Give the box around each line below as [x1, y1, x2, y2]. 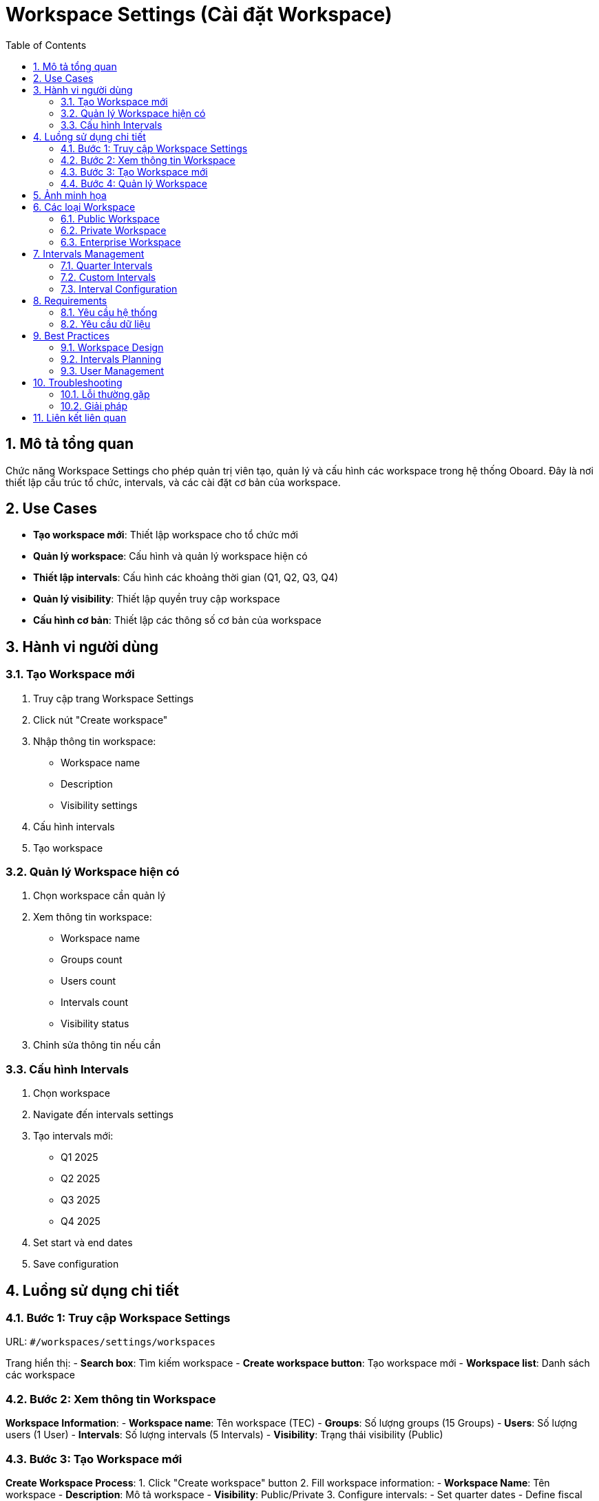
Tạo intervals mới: [33, 1130, 114, 1142]
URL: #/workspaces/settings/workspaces [6, 1336, 216, 1348]
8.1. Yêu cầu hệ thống [61, 306, 158, 318]
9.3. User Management [61, 364, 165, 377]
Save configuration [33, 1258, 119, 1270]
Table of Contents [6, 39, 87, 51]
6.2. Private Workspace [61, 224, 167, 236]
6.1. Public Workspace [61, 212, 160, 224]
